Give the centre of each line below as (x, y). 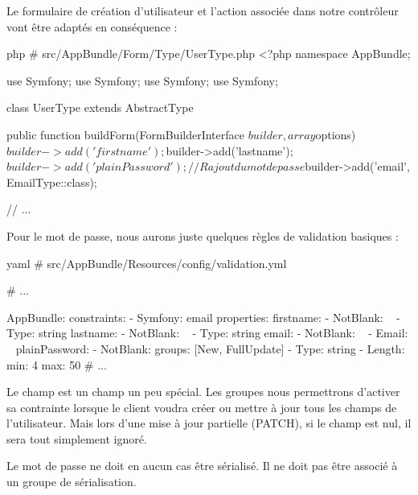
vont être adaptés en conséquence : (92, 26)
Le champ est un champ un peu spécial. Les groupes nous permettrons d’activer (203, 392)
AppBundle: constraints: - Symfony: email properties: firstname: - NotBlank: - (203, 317)
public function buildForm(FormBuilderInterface (125, 134)
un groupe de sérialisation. (72, 482)
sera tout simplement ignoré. (77, 438)
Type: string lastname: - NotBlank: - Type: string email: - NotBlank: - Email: (207, 333)
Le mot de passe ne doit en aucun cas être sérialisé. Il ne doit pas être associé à (202, 466)
